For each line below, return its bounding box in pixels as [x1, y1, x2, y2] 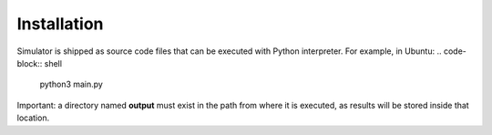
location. [16, 112, 50, 123]
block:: [16, 57, 43, 68]
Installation [16, 14, 104, 34]
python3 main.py [39, 78, 104, 90]
